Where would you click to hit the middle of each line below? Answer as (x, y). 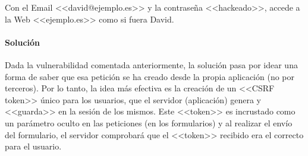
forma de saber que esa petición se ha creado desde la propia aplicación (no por (150, 76)
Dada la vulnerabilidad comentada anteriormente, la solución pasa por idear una (151, 64)
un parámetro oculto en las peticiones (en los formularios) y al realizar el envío (149, 122)
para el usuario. (33, 146)
